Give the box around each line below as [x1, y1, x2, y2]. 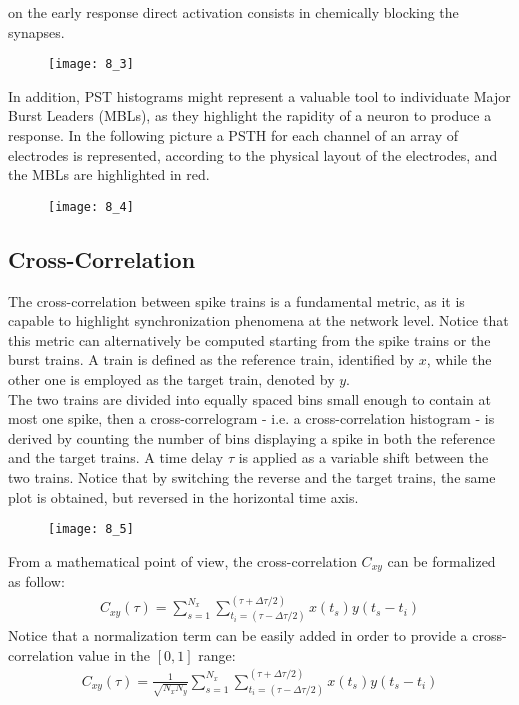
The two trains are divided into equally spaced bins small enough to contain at [8, 388, 491, 409]
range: [198, 644, 236, 665]
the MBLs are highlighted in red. [8, 164, 210, 185]
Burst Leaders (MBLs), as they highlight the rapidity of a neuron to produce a [8, 105, 492, 126]
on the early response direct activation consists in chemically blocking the [8, 2, 459, 22]
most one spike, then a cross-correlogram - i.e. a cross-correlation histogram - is [8, 408, 495, 429]
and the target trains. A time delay [8, 447, 224, 468]
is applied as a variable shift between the [238, 447, 489, 468]
